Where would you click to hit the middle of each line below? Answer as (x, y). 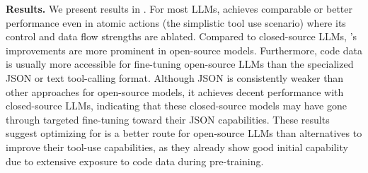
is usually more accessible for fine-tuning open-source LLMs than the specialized (180, 64)
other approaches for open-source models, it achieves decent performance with (175, 91)
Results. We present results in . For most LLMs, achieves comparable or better (179, 8)
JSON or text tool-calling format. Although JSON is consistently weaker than (175, 77)
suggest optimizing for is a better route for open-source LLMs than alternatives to (184, 133)
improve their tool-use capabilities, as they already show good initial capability (177, 147)
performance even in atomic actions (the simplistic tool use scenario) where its (176, 22)
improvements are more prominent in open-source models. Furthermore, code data (184, 50)
